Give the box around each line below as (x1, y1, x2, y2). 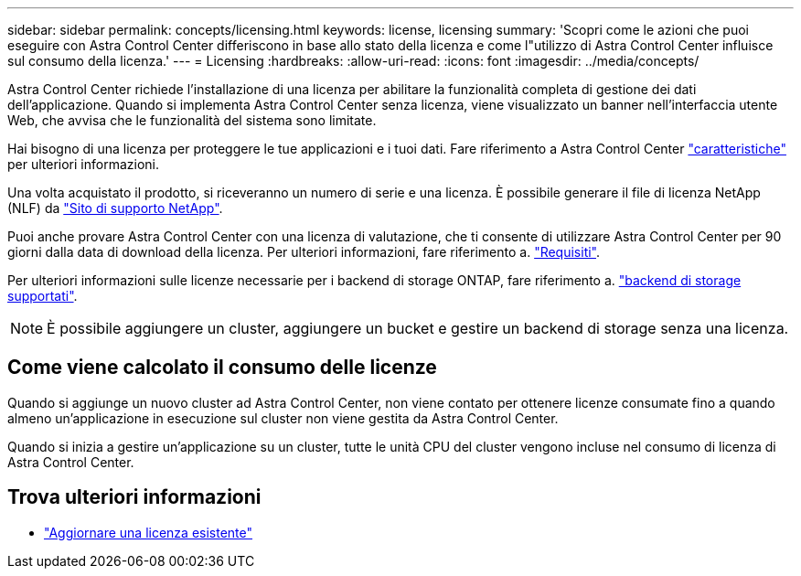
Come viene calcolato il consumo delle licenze (7, 356, 437, 379)
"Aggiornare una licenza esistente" (44, 524, 253, 540)
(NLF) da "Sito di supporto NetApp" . (7, 200, 223, 216)
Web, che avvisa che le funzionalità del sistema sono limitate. (7, 112, 377, 128)
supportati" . (7, 288, 78, 304)
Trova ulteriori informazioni (7, 485, 262, 509)
